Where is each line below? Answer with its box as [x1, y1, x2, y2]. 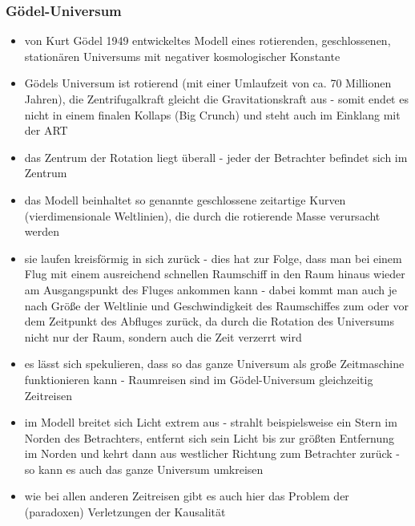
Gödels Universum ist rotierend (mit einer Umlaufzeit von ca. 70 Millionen [24, 75, 392, 91]
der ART [24, 122, 68, 139]
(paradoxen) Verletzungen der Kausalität [24, 504, 226, 520]
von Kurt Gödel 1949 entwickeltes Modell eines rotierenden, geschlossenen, [24, 32, 391, 49]
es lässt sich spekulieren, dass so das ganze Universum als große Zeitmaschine [24, 355, 405, 372]
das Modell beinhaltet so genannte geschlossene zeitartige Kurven [24, 191, 346, 208]
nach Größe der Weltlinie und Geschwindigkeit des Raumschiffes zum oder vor [24, 297, 409, 314]
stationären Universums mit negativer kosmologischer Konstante [24, 47, 340, 64]
